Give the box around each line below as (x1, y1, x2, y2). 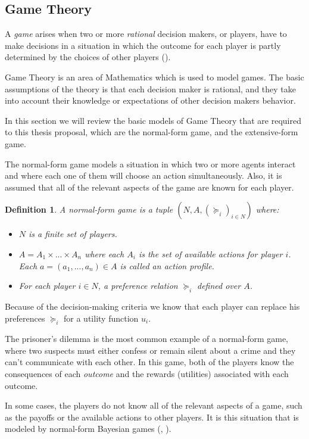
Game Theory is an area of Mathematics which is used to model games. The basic (5, 70, 304, 83)
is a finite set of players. (29, 228, 117, 240)
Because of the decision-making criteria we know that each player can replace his (5, 300, 300, 312)
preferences (5, 312, 45, 324)
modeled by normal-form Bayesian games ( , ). (5, 422, 171, 435)
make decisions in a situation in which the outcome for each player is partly (5, 39, 281, 51)
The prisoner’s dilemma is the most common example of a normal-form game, (5, 332, 289, 345)
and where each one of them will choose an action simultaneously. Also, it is (5, 169, 282, 182)
